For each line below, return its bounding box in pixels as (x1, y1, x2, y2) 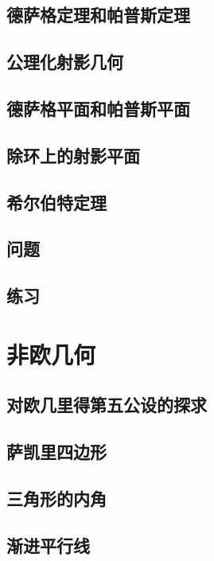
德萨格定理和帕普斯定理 (6, 2, 190, 27)
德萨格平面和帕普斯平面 (6, 95, 190, 120)
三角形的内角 (6, 485, 107, 510)
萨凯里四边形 (6, 439, 107, 464)
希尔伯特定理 (6, 189, 107, 214)
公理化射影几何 (6, 49, 123, 74)
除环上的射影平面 (6, 142, 140, 167)
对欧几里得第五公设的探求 (6, 392, 207, 417)
